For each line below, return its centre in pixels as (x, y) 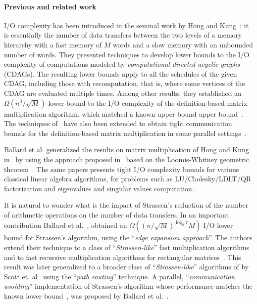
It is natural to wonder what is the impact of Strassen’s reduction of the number (126, 205)
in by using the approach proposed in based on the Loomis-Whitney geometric (127, 159)
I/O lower (218, 225)
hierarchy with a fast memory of (53, 44)
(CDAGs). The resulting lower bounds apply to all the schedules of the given (121, 73)
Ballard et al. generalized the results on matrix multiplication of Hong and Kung (127, 150)
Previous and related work (50, 6)
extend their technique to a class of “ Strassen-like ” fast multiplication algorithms (127, 247)
